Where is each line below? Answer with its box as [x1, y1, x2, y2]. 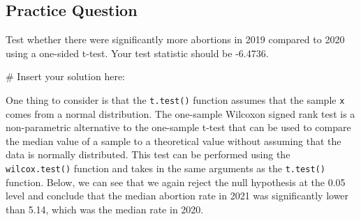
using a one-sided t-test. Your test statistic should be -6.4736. [6, 45, 269, 60]
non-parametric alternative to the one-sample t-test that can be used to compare [6, 120, 351, 135]
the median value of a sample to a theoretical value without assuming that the [6, 133, 341, 148]
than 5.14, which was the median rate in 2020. [6, 201, 204, 216]
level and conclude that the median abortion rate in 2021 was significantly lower [6, 188, 349, 203]
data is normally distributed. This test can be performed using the [6, 147, 290, 162]
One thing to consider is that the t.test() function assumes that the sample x [6, 92, 345, 107]
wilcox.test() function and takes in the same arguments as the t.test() [6, 161, 325, 176]
